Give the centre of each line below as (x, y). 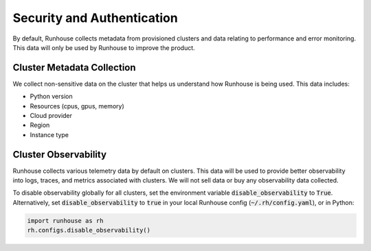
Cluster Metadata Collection (75, 68)
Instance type (49, 134)
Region (40, 125)
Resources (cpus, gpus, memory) (77, 106)
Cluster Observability (59, 154)
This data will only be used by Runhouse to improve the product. (104, 47)
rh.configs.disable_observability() (89, 230)
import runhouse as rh (65, 220)
